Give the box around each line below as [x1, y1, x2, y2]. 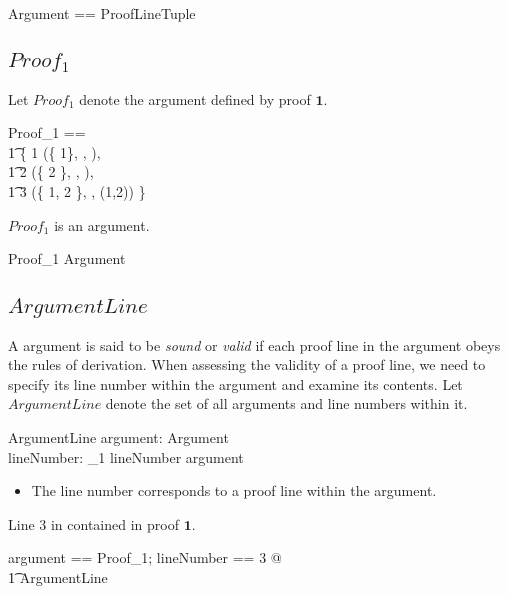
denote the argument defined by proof [79, 88, 311, 109]
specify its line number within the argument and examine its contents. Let [8, 373, 463, 394]
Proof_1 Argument [8, 248, 126, 269]
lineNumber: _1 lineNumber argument [8, 446, 244, 467]
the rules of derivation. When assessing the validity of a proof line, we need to [8, 354, 486, 375]
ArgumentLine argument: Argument [8, 426, 229, 447]
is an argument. [54, 214, 150, 235]
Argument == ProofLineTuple [8, 3, 196, 23]
